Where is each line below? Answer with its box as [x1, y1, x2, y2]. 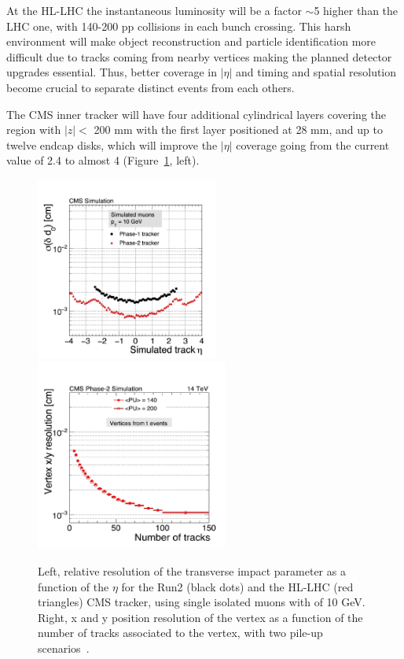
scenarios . [38, 639, 90, 656]
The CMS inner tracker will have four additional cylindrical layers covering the [6, 106, 386, 122]
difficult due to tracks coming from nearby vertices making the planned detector [6, 48, 392, 65]
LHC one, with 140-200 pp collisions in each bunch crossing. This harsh [6, 17, 351, 34]
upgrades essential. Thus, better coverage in [6, 64, 217, 80]
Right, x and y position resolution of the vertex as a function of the [38, 609, 363, 625]
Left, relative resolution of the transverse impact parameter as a [38, 563, 346, 579]
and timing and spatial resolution [236, 64, 397, 80]
